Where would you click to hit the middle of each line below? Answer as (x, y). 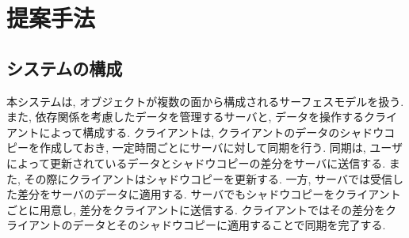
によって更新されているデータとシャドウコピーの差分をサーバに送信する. (196, 162)
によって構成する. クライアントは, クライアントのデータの (189, 132)
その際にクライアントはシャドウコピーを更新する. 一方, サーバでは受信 (208, 178)
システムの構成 (65, 68)
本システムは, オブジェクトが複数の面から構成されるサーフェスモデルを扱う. (205, 101)
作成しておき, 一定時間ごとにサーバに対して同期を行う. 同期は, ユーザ (221, 147)
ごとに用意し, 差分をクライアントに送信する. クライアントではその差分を (196, 209)
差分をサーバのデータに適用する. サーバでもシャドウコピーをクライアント (209, 194)
